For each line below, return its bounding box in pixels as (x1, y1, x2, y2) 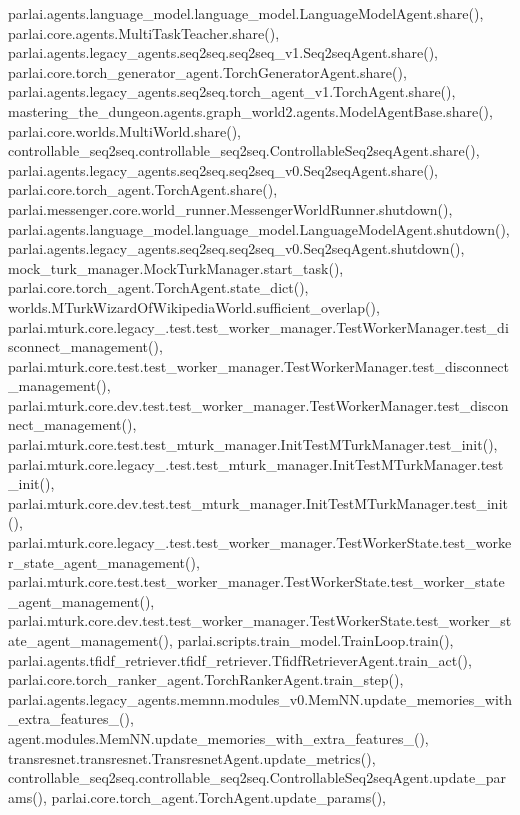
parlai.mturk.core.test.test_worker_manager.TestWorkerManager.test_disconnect (8, 355, 509, 376)
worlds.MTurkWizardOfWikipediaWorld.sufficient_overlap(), (8, 296, 380, 317)
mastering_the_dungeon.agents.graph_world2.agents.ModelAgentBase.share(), (8, 100, 493, 121)
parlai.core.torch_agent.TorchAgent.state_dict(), (8, 277, 309, 298)
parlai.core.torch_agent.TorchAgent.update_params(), (51, 786, 386, 807)
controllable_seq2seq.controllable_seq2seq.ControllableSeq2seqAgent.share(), (8, 140, 480, 161)
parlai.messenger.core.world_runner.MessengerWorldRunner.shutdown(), (8, 198, 453, 219)
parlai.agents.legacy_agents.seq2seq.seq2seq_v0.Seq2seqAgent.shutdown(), (8, 238, 465, 259)
